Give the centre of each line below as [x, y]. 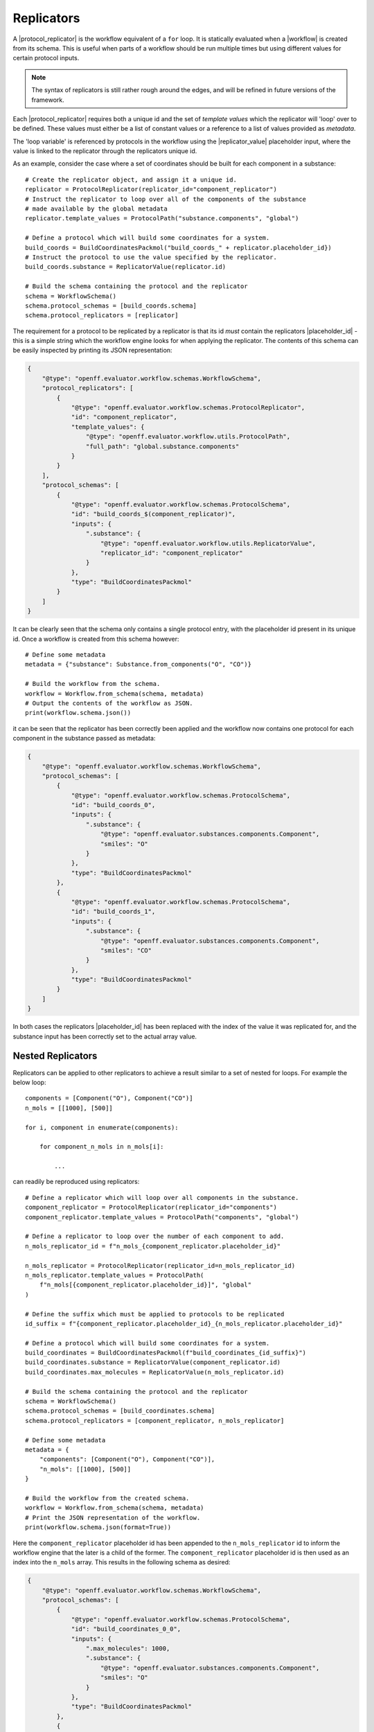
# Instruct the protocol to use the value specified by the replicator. [151, 257]
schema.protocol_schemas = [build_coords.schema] [111, 306]
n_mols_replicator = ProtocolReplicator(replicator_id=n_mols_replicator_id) [160, 1265]
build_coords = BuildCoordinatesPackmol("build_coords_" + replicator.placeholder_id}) [179, 247]
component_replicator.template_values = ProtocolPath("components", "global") [162, 1217]
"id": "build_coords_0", [113, 805]
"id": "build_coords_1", [113, 912]
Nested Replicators [55, 1056]
